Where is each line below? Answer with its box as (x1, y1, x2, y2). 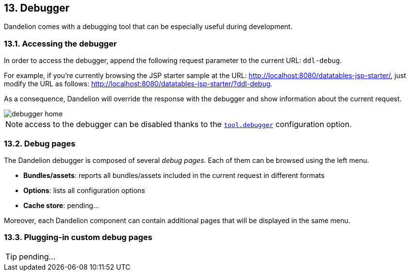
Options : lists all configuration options (23, 186, 145, 194)
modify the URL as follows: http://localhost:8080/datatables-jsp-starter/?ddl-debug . (4, 80, 273, 88)
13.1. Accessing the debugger (4, 38, 117, 49)
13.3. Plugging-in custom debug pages (4, 232, 153, 243)
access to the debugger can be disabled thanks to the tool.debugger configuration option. (25, 119, 352, 129)
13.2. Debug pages (4, 138, 76, 148)
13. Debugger (4, 2, 70, 14)
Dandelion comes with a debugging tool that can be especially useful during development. (4, 22, 293, 31)
